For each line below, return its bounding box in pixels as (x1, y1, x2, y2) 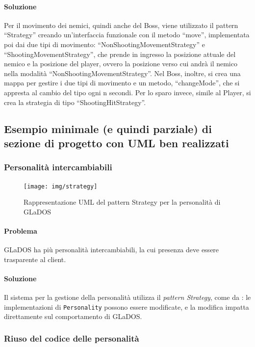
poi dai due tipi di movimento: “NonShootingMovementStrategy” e (4, 39, 205, 49)
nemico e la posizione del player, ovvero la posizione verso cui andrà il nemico (4, 58, 237, 69)
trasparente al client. (4, 254, 66, 264)
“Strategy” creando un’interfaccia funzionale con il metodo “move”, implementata (4, 29, 250, 40)
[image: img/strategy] (24, 183, 98, 190)
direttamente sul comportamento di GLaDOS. (4, 311, 142, 321)
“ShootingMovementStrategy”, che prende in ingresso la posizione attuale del (4, 49, 236, 59)
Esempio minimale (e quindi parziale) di (4, 121, 212, 136)
